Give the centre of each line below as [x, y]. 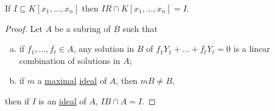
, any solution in [104, 49]
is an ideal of [62, 100]
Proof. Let [24, 28]
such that [140, 28]
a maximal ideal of [72, 81]
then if [17, 100]
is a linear [252, 49]
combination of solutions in [70, 60]
